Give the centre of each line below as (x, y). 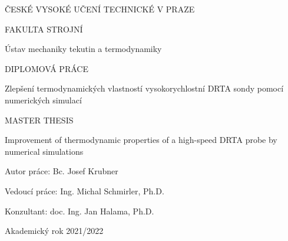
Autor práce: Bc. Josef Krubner (62, 171)
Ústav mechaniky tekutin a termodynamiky (83, 49)
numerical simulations (44, 151)
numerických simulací (43, 100)
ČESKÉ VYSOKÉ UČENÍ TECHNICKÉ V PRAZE (100, 9)
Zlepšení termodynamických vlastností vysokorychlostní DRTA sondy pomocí (144, 88)
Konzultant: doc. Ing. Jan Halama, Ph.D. (80, 211)
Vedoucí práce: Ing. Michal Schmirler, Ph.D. (85, 190)
